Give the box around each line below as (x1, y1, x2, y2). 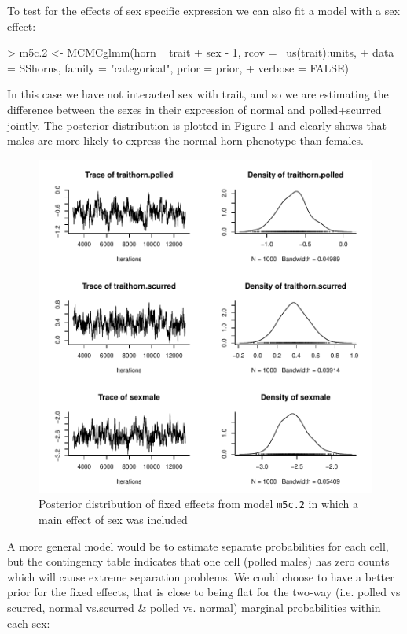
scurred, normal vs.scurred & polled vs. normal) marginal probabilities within (7, 599, 381, 615)
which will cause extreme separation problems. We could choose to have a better (7, 568, 394, 584)
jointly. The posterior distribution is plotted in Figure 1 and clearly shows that (7, 116, 387, 133)
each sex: (7, 614, 50, 631)
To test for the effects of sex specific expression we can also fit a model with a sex (7, 2, 400, 18)
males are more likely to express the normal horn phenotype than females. (7, 132, 364, 149)
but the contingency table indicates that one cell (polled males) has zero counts (7, 553, 390, 569)
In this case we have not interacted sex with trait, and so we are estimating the (7, 86, 389, 102)
